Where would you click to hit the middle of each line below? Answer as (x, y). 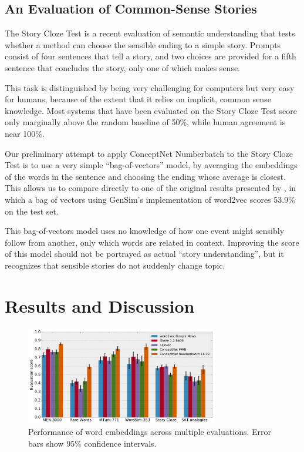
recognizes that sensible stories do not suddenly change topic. (115, 265)
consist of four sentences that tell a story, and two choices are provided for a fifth (151, 56)
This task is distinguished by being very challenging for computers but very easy (150, 87)
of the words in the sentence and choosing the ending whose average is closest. (145, 176)
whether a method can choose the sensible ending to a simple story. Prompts (143, 44)
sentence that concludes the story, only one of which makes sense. (123, 67)
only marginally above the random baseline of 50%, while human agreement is (145, 122)
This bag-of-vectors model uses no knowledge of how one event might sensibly (145, 231)
